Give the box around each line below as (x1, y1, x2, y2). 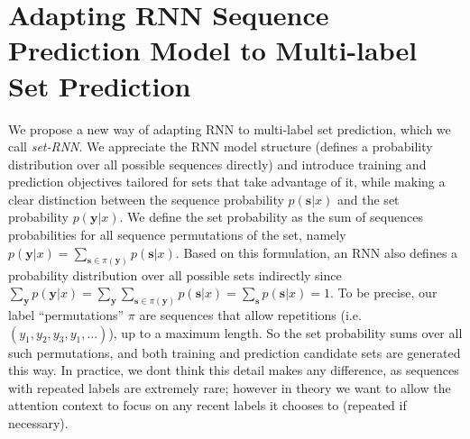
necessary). (8, 413, 69, 432)
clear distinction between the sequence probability (8, 189, 284, 208)
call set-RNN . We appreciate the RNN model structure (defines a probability (8, 137, 433, 156)
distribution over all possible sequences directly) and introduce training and (8, 154, 427, 173)
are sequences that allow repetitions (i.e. (139, 305, 362, 324)
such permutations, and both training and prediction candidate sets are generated (8, 343, 461, 361)
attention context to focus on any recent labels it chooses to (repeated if (8, 396, 407, 415)
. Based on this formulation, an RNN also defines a (175, 242, 458, 261)
